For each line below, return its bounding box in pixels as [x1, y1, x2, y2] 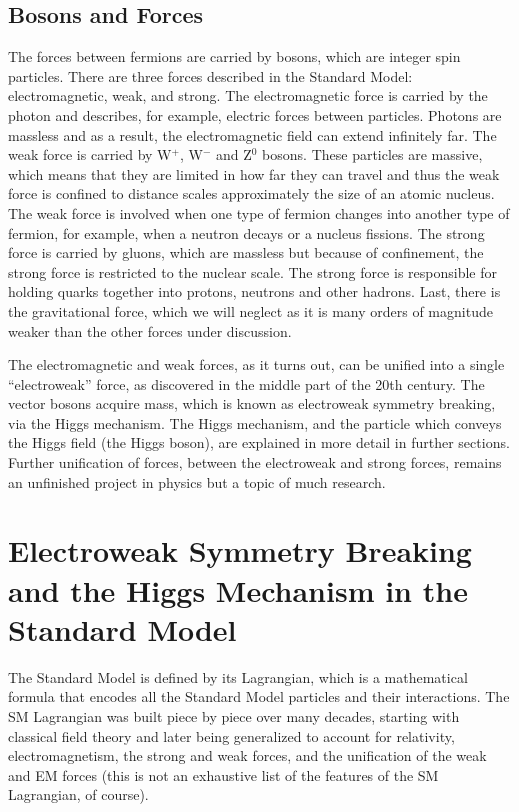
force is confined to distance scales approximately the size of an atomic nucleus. [8, 183, 495, 204]
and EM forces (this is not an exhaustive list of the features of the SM [8, 764, 439, 785]
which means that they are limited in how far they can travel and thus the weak [8, 163, 500, 184]
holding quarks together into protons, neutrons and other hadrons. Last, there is [8, 281, 501, 302]
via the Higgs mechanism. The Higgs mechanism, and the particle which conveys [8, 412, 502, 433]
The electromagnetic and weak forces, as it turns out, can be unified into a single [8, 354, 505, 375]
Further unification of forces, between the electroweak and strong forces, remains [8, 452, 502, 473]
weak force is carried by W [8, 144, 172, 165]
